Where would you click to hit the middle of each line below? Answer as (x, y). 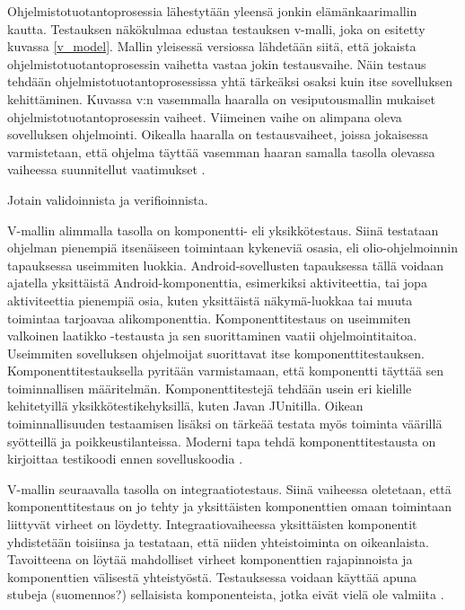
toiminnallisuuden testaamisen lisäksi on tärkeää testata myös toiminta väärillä (225, 424)
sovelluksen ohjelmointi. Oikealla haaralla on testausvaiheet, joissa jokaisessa (218, 134)
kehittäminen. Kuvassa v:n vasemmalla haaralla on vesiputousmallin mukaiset (221, 98)
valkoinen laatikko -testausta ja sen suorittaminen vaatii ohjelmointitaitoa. (212, 336)
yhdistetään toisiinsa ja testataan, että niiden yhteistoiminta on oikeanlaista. (218, 541)
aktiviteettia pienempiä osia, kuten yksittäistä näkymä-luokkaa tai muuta (210, 300)
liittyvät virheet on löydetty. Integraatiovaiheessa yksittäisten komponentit (212, 524)
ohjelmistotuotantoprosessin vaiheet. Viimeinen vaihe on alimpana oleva (205, 116)
